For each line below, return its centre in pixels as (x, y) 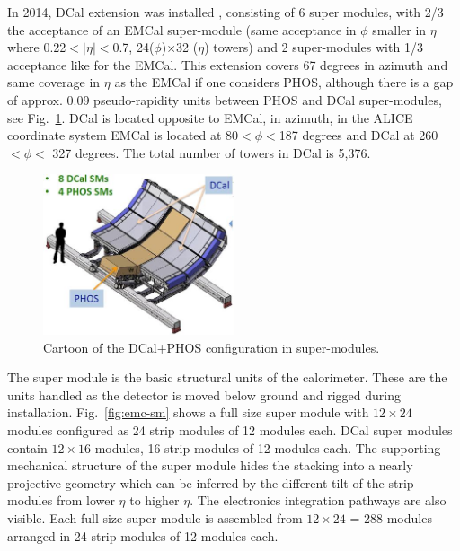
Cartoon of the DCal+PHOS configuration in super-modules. (212, 347)
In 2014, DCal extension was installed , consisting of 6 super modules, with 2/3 (226, 12)
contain (27, 447)
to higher (155, 500)
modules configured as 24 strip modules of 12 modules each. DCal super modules (230, 430)
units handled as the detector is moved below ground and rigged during (204, 394)
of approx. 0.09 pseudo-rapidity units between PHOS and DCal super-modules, (225, 99)
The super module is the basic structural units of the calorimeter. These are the (227, 377)
